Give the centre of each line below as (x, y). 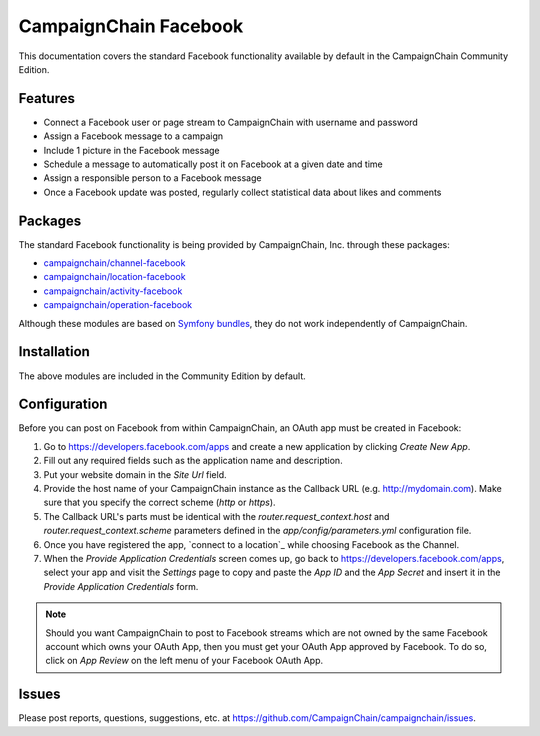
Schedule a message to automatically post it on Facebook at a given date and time (213, 164)
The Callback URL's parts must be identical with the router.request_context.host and (216, 516)
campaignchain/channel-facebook (114, 263)
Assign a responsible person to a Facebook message (152, 178)
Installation (54, 351)
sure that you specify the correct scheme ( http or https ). (159, 502)
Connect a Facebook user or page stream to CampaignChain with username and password (231, 122)
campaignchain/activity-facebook (113, 291)
